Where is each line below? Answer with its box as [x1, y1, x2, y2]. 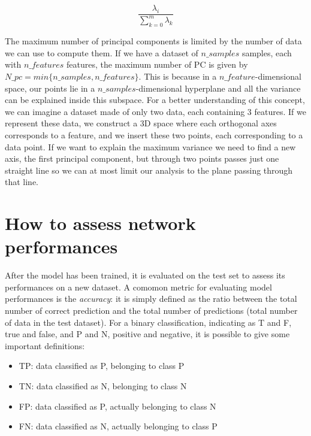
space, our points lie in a [5, 81, 95, 94]
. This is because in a [138, 69, 217, 82]
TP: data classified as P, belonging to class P [19, 359, 185, 372]
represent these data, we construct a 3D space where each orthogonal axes [5, 117, 277, 129]
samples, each [241, 46, 292, 59]
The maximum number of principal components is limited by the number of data [5, 35, 302, 47]
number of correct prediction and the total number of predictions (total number [5, 304, 298, 317]
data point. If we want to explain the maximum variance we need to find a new [5, 140, 296, 153]
